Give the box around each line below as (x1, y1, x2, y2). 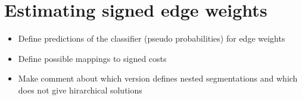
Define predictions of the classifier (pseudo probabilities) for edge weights (18, 32, 285, 45)
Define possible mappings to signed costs (18, 52, 167, 64)
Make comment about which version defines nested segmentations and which (18, 72, 298, 85)
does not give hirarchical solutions (18, 83, 142, 96)
